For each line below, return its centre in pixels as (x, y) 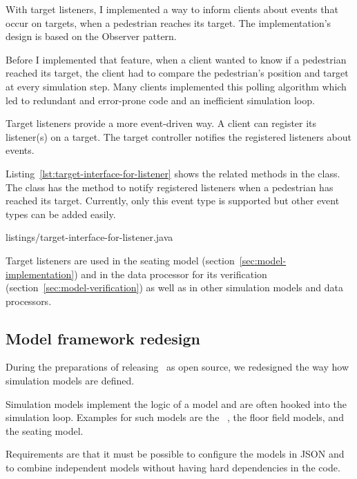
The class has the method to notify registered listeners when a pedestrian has (170, 187)
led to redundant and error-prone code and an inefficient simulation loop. (160, 100)
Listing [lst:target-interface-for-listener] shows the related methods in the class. (173, 173)
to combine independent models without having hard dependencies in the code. (173, 468)
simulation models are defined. (70, 381)
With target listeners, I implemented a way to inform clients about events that (172, 9)
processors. (29, 301)
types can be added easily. (61, 214)
